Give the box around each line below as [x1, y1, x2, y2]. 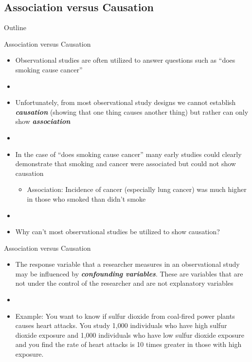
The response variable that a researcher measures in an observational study [15, 259, 240, 269]
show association [15, 116, 71, 126]
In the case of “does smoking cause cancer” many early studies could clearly [15, 149, 242, 159]
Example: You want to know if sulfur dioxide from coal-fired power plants [15, 310, 235, 321]
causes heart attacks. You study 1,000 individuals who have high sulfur [15, 320, 227, 330]
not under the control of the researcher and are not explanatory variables [15, 278, 234, 288]
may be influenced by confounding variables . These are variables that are [15, 268, 243, 278]
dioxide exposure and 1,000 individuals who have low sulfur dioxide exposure [15, 329, 245, 340]
